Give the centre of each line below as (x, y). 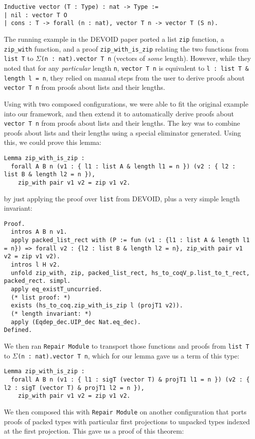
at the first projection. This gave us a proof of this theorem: (94, 431)
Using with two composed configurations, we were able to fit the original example (126, 103)
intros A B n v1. (39, 232)
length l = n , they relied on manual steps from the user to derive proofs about (124, 77)
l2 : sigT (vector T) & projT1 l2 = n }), (74, 388)
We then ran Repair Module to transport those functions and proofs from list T (127, 346)
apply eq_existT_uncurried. (57, 289)
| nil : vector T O (36, 15)
